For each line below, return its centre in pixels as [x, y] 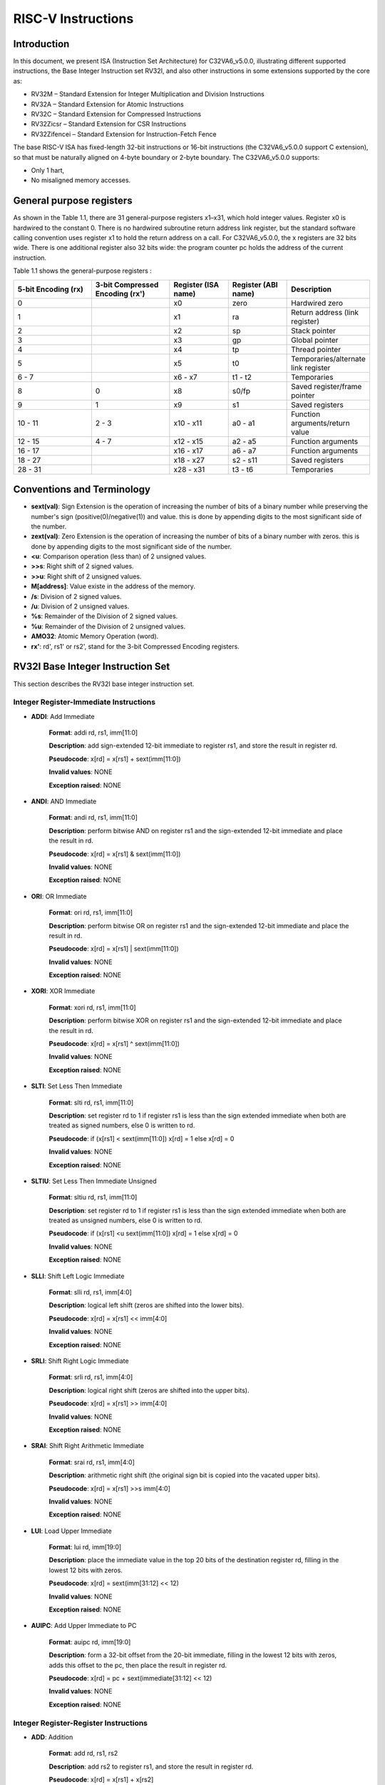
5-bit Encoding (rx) [50, 289]
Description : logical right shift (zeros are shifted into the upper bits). [149, 1390]
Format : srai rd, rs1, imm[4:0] [92, 1462]
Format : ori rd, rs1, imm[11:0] [91, 912]
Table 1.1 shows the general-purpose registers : [83, 271]
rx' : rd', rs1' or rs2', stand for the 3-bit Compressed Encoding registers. [135, 646]
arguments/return [320, 423]
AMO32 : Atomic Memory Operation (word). [95, 636]
